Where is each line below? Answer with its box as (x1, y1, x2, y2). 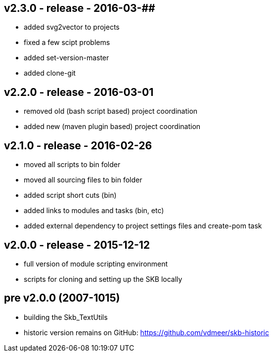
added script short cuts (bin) (24, 191, 117, 200)
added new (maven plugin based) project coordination (24, 122, 201, 131)
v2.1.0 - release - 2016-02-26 (4, 139, 152, 152)
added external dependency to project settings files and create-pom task (24, 222, 262, 230)
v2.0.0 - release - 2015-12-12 (4, 238, 150, 251)
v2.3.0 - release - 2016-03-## (4, 2, 155, 14)
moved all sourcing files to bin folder (24, 176, 142, 184)
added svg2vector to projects (24, 23, 120, 32)
